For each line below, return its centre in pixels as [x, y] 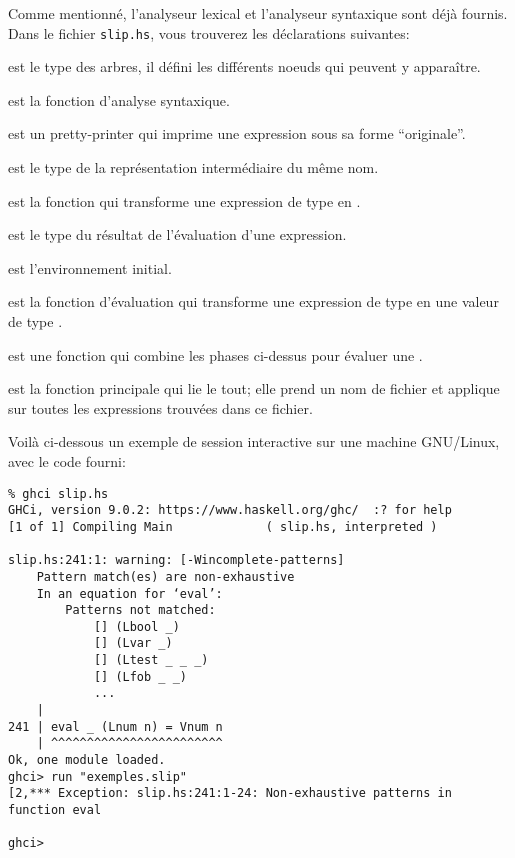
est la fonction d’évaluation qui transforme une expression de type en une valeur [253, 301]
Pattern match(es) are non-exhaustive [165, 576]
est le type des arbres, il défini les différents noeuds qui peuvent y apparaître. [244, 66]
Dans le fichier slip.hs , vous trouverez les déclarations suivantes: [209, 32]
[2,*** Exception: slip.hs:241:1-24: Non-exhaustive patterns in [230, 793]
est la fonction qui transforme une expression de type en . [184, 200]
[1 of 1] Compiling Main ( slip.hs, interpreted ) [223, 526]
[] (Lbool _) [136, 626]
